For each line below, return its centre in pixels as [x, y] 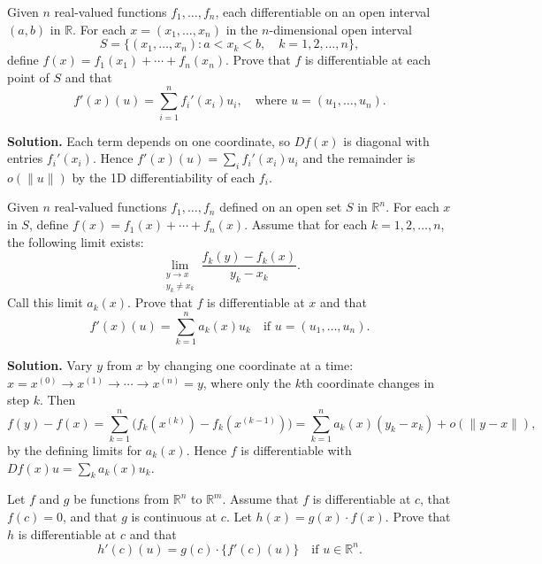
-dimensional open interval [341, 29]
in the [242, 29]
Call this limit [45, 302]
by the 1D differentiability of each [164, 177]
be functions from [122, 499]
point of [28, 77]
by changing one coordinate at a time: [250, 365]
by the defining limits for [75, 449]
